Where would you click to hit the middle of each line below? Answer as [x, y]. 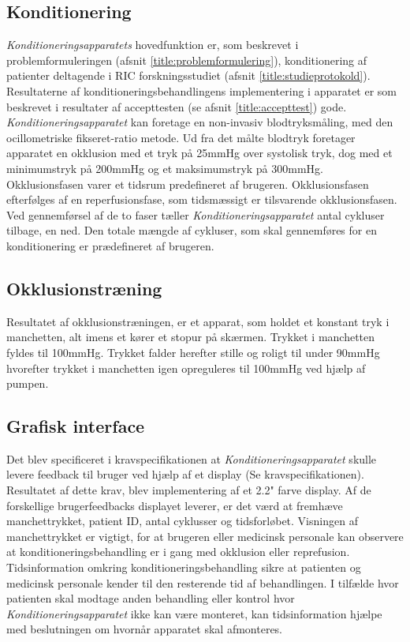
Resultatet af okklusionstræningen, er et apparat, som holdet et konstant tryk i [198, 321]
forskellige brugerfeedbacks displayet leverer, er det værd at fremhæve [175, 505]
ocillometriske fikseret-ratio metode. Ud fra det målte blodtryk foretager [181, 137]
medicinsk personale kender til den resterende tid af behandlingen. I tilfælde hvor [203, 582]
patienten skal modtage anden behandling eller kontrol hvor [151, 598]
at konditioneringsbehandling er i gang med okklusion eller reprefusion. [178, 552]
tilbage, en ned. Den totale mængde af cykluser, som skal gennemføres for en [192, 230]
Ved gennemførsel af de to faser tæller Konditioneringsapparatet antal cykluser [196, 214]
